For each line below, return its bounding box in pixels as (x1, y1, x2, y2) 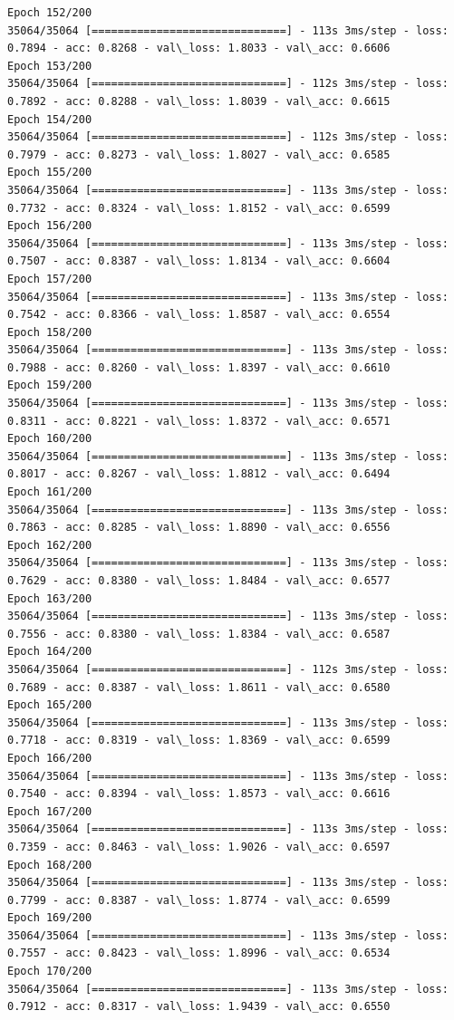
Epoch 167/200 (7, 804, 92, 818)
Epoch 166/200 (7, 751, 92, 765)
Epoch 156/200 (7, 219, 92, 233)
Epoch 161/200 (7, 486, 92, 499)
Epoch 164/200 (7, 645, 92, 659)
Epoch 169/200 (7, 911, 92, 925)
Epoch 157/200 (7, 272, 92, 285)
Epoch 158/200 (7, 325, 92, 339)
